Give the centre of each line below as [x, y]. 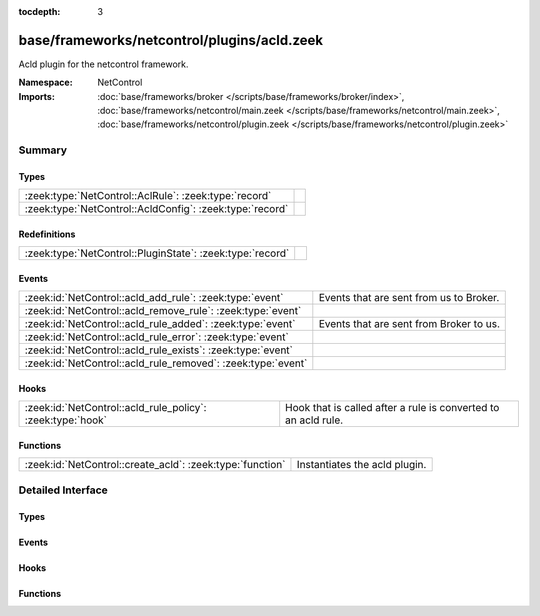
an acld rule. [314, 420]
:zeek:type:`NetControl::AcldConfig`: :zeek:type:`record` [156, 209]
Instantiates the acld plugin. [361, 465]
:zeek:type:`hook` [66, 420]
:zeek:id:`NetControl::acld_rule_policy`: [115, 408]
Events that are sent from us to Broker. [409, 298]
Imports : [36, 96]
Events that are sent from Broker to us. [409, 324]
